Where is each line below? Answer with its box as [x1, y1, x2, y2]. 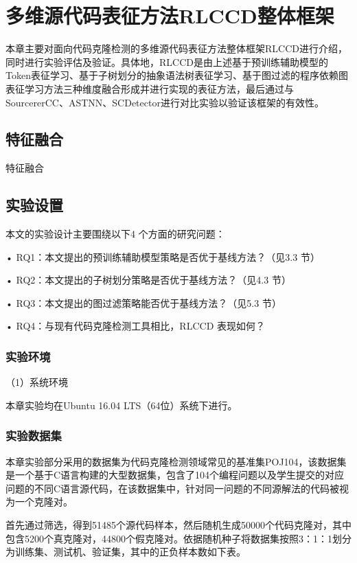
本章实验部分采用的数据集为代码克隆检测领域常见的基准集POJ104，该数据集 [5, 454, 347, 468]
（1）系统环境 [5, 375, 68, 389]
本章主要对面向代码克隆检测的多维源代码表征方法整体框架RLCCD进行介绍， [5, 41, 347, 56]
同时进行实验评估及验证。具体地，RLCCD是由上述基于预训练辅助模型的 [5, 54, 328, 69]
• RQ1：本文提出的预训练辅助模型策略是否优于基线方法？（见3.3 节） [5, 249, 320, 264]
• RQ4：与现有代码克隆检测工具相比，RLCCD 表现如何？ [5, 319, 265, 333]
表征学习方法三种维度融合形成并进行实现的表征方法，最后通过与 [5, 81, 294, 95]
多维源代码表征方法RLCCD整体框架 [5, 1, 334, 30]
